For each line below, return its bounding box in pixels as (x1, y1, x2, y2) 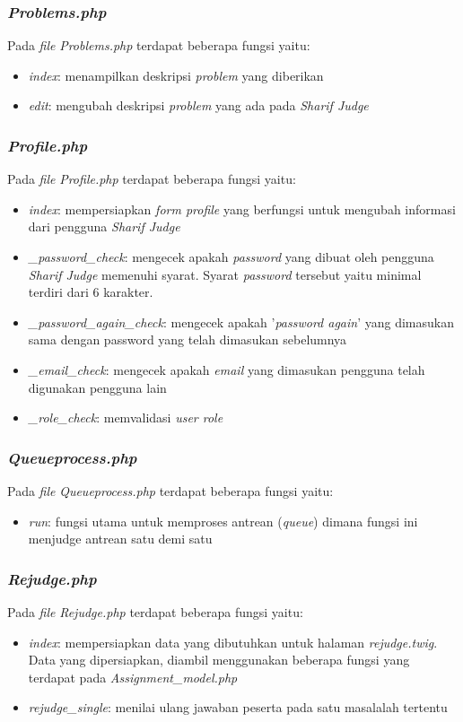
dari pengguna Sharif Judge (28, 217, 180, 236)
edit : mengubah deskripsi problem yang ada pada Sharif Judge (28, 96, 369, 115)
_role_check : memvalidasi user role (28, 408, 223, 427)
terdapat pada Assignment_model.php (28, 667, 238, 686)
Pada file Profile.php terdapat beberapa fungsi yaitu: (7, 170, 296, 188)
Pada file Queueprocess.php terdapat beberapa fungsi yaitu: (7, 481, 334, 500)
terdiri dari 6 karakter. (28, 283, 153, 301)
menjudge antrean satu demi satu (28, 529, 213, 548)
